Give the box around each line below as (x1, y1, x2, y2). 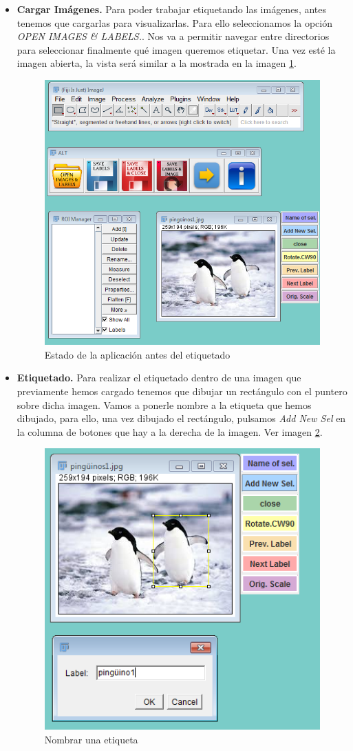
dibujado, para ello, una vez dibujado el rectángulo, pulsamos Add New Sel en (17, 411, 346, 425)
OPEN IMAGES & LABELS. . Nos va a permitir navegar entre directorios (17, 29, 330, 43)
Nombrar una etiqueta (44, 732, 138, 746)
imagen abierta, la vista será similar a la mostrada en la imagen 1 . (17, 56, 297, 70)
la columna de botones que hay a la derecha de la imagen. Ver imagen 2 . (17, 424, 323, 439)
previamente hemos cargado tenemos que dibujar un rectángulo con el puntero (17, 384, 347, 399)
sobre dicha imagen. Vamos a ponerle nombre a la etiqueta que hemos (17, 397, 312, 412)
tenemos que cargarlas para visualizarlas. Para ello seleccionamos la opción (17, 15, 332, 30)
